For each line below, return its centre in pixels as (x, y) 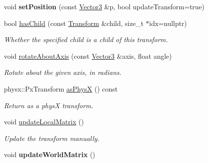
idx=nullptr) (168, 23)
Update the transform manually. (52, 138)
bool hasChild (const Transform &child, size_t (74, 23)
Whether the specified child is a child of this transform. (86, 39)
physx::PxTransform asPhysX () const (61, 88)
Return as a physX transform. (49, 105)
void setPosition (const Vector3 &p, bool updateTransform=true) (104, 6)
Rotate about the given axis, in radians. (63, 72)
